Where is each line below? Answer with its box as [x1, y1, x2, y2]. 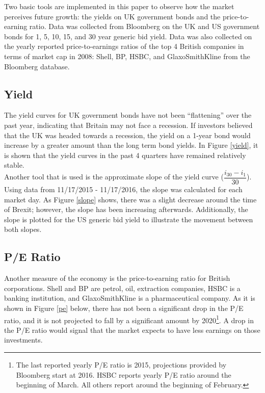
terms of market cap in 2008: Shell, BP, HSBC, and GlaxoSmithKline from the [4, 50, 250, 61]
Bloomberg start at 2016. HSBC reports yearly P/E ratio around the [16, 369, 231, 380]
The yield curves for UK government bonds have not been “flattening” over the [4, 110, 252, 120]
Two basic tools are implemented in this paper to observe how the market [4, 1, 234, 11]
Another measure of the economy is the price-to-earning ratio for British [4, 273, 230, 283]
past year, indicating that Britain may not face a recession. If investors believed [4, 119, 253, 130]
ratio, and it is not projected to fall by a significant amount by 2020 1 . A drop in [4, 313, 254, 325]
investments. [4, 334, 43, 345]
